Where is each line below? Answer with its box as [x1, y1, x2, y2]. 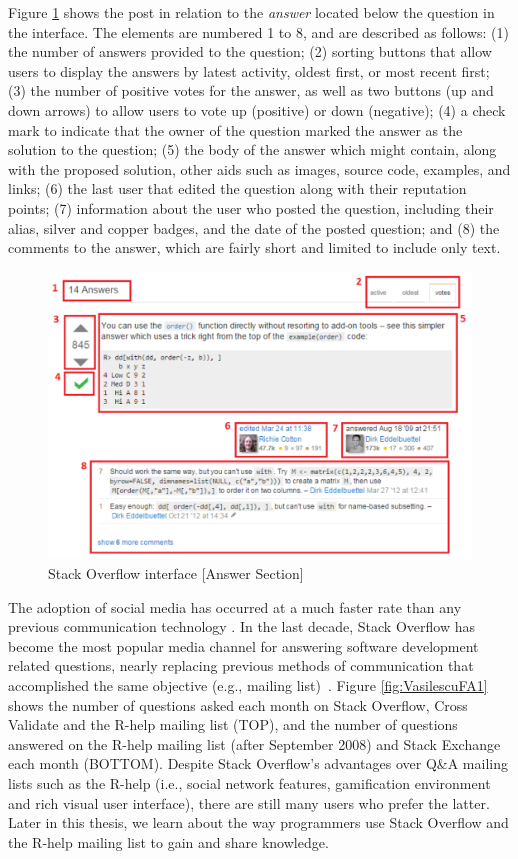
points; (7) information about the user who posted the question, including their [8, 197, 494, 218]
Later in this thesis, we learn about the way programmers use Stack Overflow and [8, 812, 509, 833]
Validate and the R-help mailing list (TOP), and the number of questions [8, 714, 458, 735]
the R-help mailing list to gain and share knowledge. [8, 831, 329, 852]
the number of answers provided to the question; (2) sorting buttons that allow [8, 41, 492, 62]
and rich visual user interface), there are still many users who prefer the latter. [8, 792, 490, 813]
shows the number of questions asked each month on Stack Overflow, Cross [8, 694, 468, 715]
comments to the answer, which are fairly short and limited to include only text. [8, 237, 501, 258]
